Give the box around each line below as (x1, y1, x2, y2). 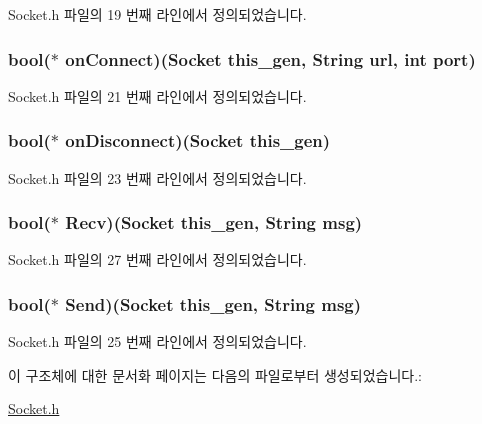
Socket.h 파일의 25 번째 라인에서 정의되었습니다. (8, 331, 307, 352)
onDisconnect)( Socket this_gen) (65, 128, 331, 153)
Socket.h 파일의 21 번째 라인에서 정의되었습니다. (8, 85, 307, 106)
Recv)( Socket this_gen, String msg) (65, 210, 363, 235)
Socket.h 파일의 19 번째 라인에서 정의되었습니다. (8, 4, 307, 24)
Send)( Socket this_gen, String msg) (65, 291, 362, 316)
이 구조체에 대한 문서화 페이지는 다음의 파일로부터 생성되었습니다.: (8, 364, 422, 385)
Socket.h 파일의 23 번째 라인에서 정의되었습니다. (8, 167, 307, 188)
